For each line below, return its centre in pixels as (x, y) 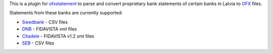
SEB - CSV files (38, 43)
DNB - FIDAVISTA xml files (50, 29)
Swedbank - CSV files (45, 22)
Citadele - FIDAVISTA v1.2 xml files (58, 36)
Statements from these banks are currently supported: (66, 13)
